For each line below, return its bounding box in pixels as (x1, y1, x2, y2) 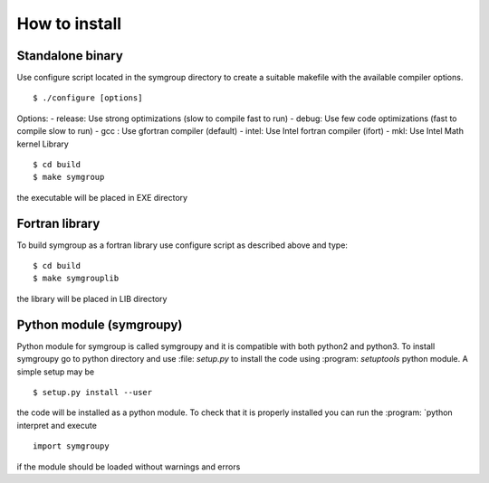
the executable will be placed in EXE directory (16, 192, 188, 203)
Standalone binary (16, 48, 124, 63)
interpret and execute (16, 420, 97, 431)
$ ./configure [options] (33, 93, 143, 103)
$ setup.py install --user (33, 387, 153, 397)
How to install (16, 14, 122, 33)
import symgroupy (33, 441, 110, 451)
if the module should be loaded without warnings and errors (16, 461, 241, 472)
